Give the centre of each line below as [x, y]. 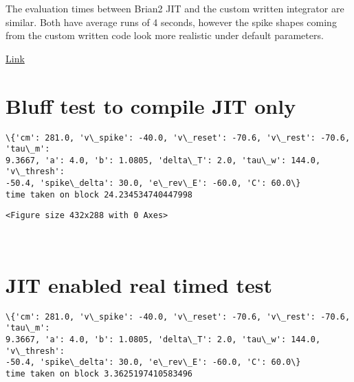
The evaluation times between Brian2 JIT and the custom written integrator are [175, 8]
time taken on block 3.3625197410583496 [99, 374]
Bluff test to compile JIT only [151, 105]
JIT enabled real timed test [139, 284]
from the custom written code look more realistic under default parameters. [165, 35]
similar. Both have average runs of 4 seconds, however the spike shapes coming [171, 22]
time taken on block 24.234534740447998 [99, 194]
